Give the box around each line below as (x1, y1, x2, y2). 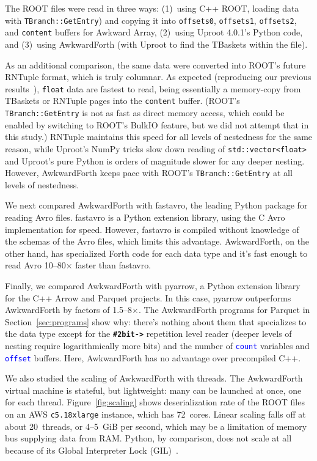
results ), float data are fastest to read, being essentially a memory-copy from (5, 82, 301, 95)
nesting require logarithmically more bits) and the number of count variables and (5, 339, 310, 352)
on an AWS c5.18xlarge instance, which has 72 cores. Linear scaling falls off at (5, 408, 306, 421)
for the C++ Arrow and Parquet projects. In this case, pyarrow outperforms (5, 291, 291, 304)
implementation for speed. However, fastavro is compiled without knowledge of (5, 223, 299, 235)
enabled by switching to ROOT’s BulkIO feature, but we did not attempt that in (5, 118, 309, 131)
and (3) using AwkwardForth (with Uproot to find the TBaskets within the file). (5, 37, 308, 50)
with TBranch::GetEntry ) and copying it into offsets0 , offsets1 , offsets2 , (5, 13, 297, 26)
